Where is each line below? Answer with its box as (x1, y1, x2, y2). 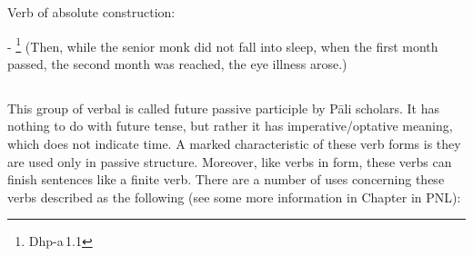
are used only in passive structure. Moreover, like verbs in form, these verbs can (7, 152, 452, 171)
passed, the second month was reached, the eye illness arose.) (7, 54, 347, 73)
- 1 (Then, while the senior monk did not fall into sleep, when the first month (7, 34, 438, 55)
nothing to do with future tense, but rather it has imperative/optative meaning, (7, 116, 453, 135)
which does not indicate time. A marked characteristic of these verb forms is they (7, 134, 461, 153)
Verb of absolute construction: (7, 3, 176, 21)
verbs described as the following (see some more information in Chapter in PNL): (7, 187, 461, 206)
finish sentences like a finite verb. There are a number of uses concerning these (7, 170, 445, 189)
